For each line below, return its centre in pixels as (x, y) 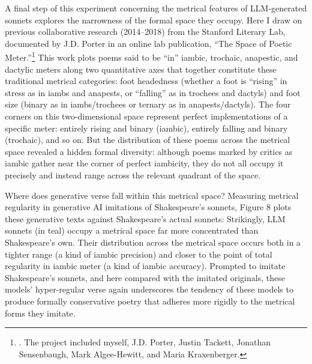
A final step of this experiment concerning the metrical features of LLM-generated (156, 8)
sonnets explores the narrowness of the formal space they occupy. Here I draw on (154, 20)
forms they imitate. (40, 313)
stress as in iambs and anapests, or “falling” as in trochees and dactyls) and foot (153, 92)
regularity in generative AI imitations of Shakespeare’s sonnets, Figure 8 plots (148, 207)
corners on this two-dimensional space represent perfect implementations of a (146, 116)
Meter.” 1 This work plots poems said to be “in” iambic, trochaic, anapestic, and (151, 56)
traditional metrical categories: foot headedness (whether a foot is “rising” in (146, 81)
